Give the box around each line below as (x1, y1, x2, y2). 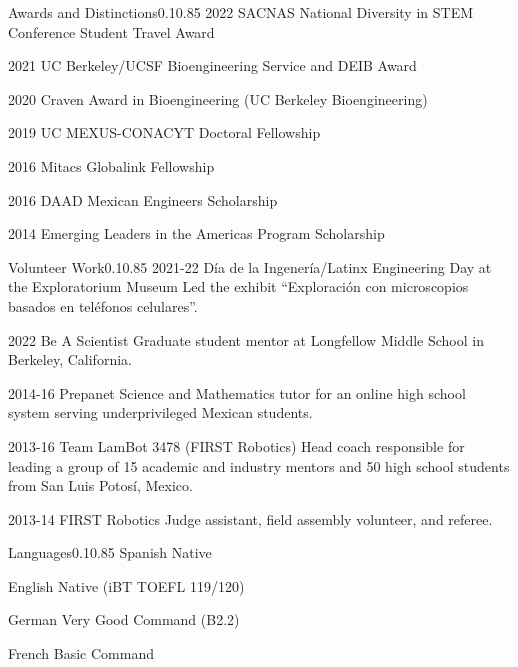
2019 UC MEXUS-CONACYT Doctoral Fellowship (8, 122, 321, 143)
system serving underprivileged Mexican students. (8, 402, 313, 423)
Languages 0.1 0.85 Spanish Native (8, 542, 212, 563)
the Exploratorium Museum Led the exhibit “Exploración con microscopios (8, 276, 469, 297)
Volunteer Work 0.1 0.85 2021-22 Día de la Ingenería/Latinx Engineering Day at (8, 256, 492, 277)
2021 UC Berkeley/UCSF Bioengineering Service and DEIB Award (8, 55, 417, 76)
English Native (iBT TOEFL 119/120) (8, 575, 245, 596)
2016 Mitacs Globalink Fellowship (8, 155, 215, 176)
